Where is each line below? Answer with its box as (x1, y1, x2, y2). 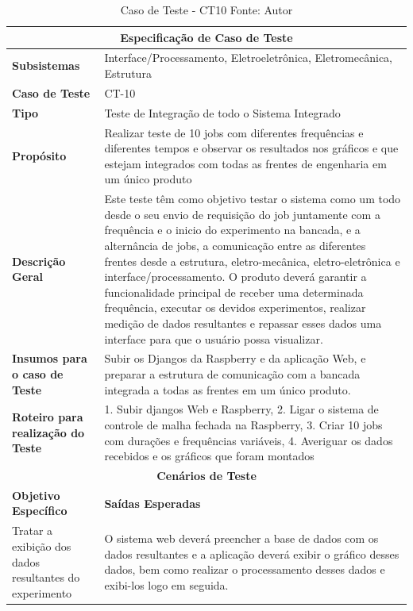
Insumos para (12, 350, 87, 367)
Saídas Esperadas (104, 494, 201, 511)
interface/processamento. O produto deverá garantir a (104, 268, 367, 285)
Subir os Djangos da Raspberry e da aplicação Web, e (104, 350, 366, 367)
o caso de (12, 365, 64, 382)
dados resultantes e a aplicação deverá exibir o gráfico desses (104, 545, 399, 562)
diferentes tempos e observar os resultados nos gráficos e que (104, 140, 399, 156)
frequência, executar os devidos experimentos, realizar (104, 299, 366, 316)
